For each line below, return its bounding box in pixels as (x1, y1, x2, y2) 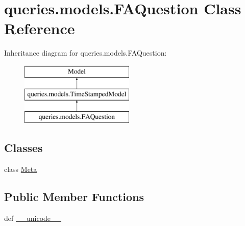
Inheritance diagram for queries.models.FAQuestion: (4, 47, 167, 58)
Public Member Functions (4, 189, 144, 205)
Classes (4, 140, 43, 156)
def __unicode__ (4, 212, 62, 223)
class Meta (4, 164, 37, 174)
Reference (4, 18, 75, 39)
